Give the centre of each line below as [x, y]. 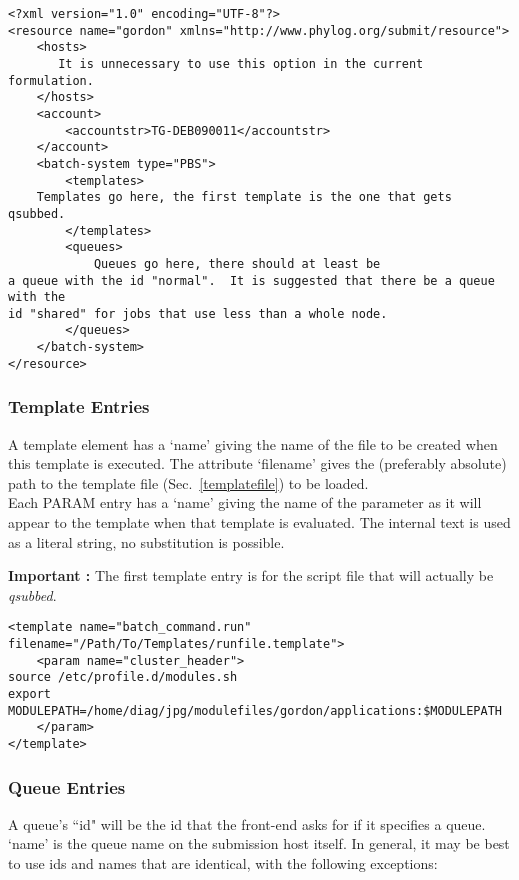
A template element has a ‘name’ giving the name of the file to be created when [253, 443]
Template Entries [79, 406]
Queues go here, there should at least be [237, 263]
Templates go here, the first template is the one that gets [244, 197]
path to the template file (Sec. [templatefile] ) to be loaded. [188, 482]
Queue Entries [67, 786]
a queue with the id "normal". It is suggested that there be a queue [251, 280]
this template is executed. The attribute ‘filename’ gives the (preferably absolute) [257, 463]
